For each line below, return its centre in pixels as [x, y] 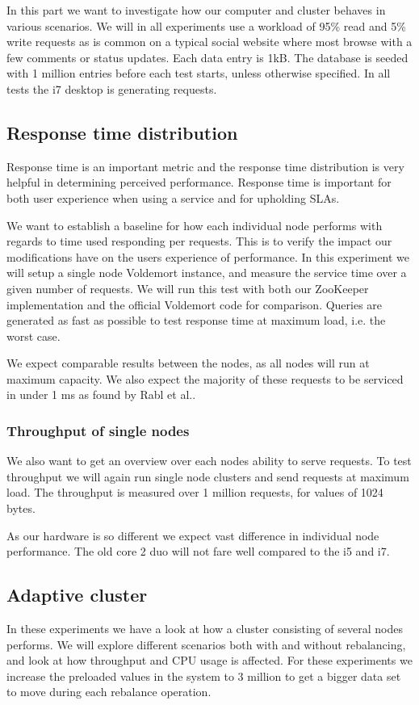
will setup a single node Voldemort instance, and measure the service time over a [207, 273]
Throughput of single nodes [98, 430]
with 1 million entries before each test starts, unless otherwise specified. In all [199, 73]
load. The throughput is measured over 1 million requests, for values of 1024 [195, 492]
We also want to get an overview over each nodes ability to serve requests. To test [209, 461]
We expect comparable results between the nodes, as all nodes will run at [188, 363]
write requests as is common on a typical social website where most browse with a [209, 42]
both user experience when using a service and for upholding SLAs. [173, 197]
